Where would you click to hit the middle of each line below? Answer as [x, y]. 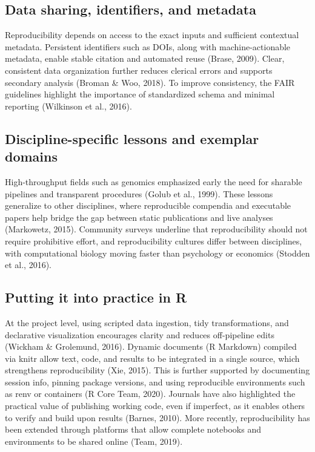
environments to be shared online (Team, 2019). [94, 441]
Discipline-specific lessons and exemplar [132, 138]
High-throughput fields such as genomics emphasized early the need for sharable [154, 181]
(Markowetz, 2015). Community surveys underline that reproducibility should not [156, 229]
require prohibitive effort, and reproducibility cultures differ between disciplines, [154, 241]
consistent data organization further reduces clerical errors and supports [139, 70]
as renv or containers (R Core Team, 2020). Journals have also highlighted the [150, 394]
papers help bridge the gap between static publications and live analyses [139, 217]
